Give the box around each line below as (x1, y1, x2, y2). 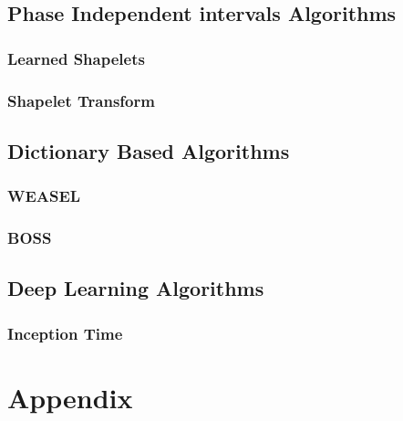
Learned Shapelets (7, 47, 145, 69)
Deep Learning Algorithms (7, 274, 264, 302)
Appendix (7, 378, 133, 416)
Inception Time (7, 321, 123, 344)
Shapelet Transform (7, 89, 155, 111)
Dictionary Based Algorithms (7, 136, 290, 164)
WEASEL (7, 184, 81, 207)
